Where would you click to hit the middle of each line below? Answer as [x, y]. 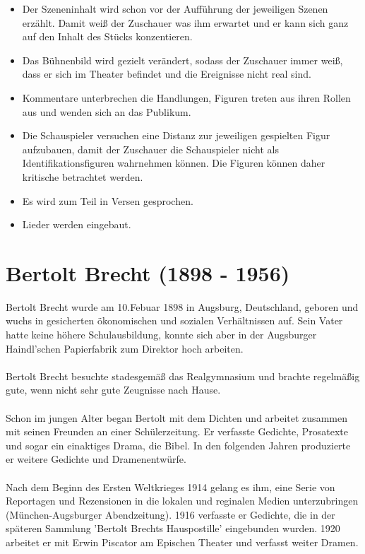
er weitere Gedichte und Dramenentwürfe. [96, 459]
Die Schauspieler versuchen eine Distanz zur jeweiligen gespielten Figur [176, 135]
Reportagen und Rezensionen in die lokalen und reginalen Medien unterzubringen [182, 501]
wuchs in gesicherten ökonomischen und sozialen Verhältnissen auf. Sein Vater [174, 320]
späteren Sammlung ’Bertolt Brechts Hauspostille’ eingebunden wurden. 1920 [173, 528]
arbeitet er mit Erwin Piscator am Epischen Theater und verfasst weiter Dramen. [182, 542]
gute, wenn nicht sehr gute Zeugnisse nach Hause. [113, 390]
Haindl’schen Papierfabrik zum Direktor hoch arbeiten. [125, 348]
